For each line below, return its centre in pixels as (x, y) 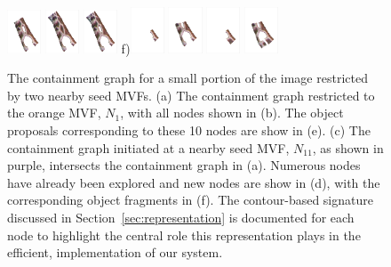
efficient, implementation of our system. (115, 252)
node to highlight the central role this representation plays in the (184, 235)
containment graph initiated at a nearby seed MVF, (148, 147)
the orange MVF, (54, 113)
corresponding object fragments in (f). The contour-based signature (190, 200)
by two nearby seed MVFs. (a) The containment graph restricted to (191, 95)
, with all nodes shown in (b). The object (232, 113)
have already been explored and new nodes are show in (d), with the (194, 182)
